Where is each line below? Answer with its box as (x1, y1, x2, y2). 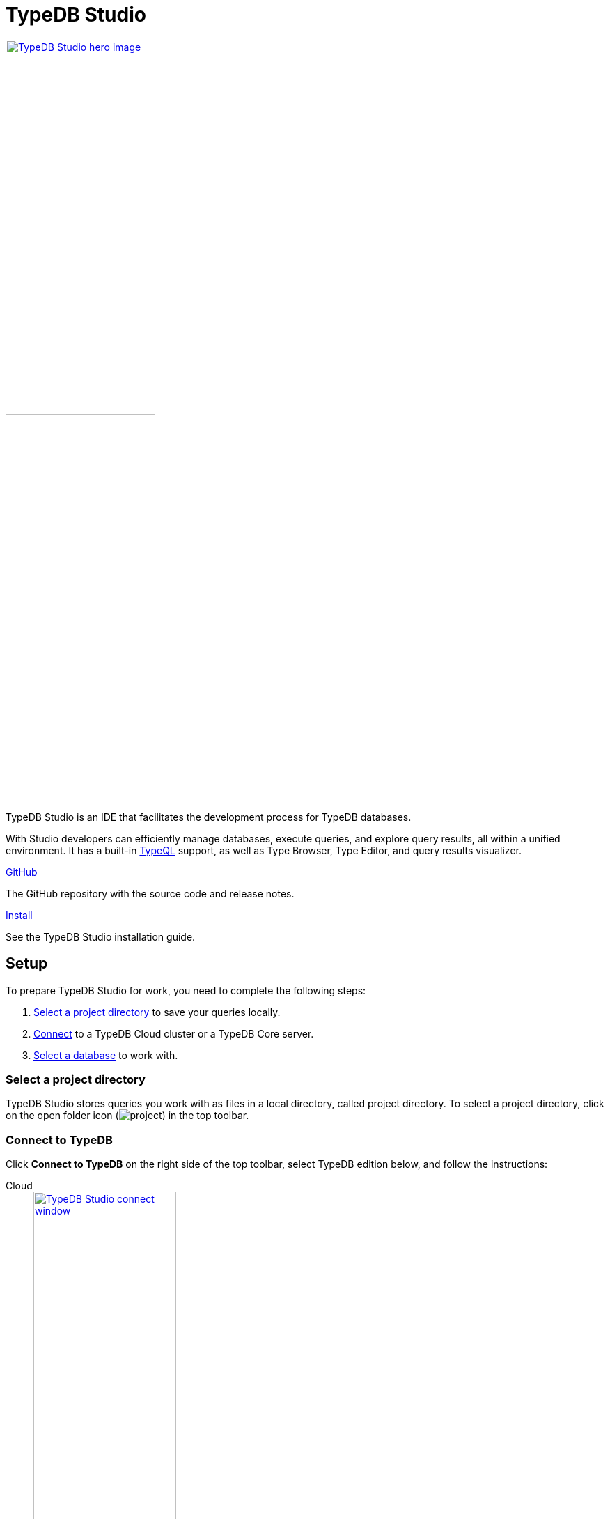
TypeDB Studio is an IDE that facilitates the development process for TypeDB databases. (6, 810, 412, 823)
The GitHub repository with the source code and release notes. (6, 887, 295, 900)
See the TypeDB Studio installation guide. (6, 930, 196, 943)
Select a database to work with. (33, 1049, 178, 1061)
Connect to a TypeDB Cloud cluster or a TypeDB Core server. (33, 1027, 314, 1040)
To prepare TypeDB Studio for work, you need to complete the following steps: (6, 984, 366, 996)
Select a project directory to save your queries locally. (33, 1005, 281, 1018)
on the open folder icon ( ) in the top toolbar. (6, 1109, 249, 1122)
